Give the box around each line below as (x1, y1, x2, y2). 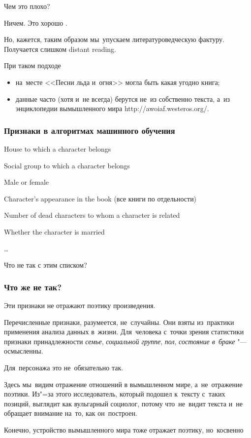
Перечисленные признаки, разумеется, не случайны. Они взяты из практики (4, 317, 234, 327)
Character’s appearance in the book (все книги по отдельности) (4, 193, 197, 203)
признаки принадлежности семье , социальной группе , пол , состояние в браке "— (4, 336, 247, 346)
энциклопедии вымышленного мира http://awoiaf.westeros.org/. (15, 103, 209, 114)
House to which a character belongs (4, 143, 111, 154)
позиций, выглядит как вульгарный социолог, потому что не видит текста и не (4, 398, 243, 408)
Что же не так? (4, 280, 62, 293)
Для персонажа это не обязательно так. (4, 362, 124, 372)
